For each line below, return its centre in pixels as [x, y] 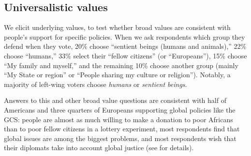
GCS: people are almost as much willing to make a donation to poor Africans [118, 119]
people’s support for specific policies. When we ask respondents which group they [125, 36]
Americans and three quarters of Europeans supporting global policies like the [120, 109]
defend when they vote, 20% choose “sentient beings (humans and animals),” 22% [125, 46]
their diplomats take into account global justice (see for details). [99, 148]
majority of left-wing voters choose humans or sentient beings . [96, 84]
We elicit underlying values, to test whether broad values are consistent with [117, 27]
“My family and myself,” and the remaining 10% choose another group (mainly [121, 65]
